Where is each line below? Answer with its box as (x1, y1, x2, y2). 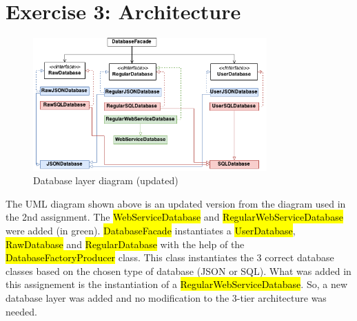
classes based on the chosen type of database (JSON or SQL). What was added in (6, 263, 351, 278)
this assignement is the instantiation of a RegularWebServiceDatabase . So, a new (6, 277, 347, 291)
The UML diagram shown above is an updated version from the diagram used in (6, 196, 346, 210)
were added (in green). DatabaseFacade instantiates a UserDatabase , (6, 223, 296, 238)
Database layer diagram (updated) (33, 173, 178, 188)
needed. (6, 304, 37, 318)
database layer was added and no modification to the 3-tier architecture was (6, 291, 327, 305)
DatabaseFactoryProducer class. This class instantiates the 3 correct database (6, 250, 334, 265)
